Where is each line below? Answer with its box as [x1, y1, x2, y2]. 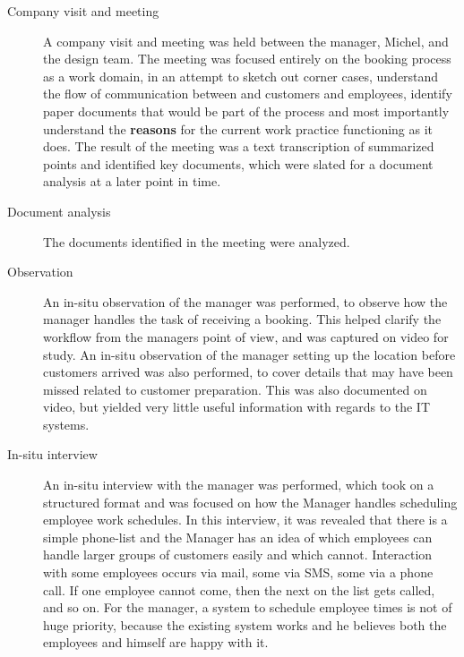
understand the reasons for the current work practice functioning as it [43, 119, 434, 138]
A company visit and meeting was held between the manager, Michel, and [43, 31, 449, 50]
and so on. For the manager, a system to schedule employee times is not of [43, 598, 452, 617]
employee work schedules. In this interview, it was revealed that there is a [43, 510, 448, 529]
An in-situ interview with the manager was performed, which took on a [43, 475, 434, 494]
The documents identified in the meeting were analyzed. [43, 232, 350, 251]
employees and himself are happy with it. [43, 633, 269, 652]
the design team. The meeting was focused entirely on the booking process [43, 49, 451, 68]
